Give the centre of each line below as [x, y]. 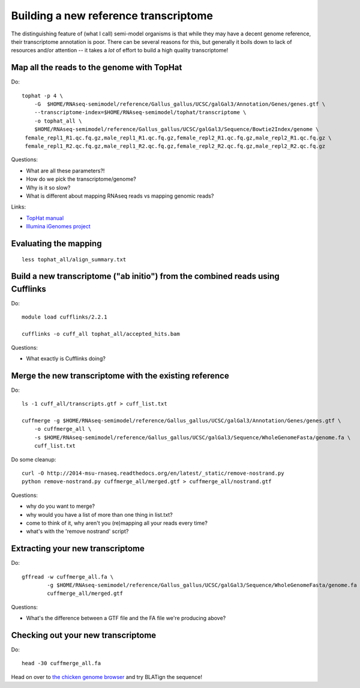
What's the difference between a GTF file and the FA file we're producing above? [126, 618]
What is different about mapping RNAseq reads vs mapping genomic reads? [120, 196]
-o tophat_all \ [58, 121]
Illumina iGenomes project [58, 227]
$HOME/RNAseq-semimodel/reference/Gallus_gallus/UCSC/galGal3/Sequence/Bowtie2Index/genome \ [176, 129]
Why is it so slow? [48, 187]
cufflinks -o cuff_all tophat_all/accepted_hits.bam [101, 334]
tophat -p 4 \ [42, 96]
